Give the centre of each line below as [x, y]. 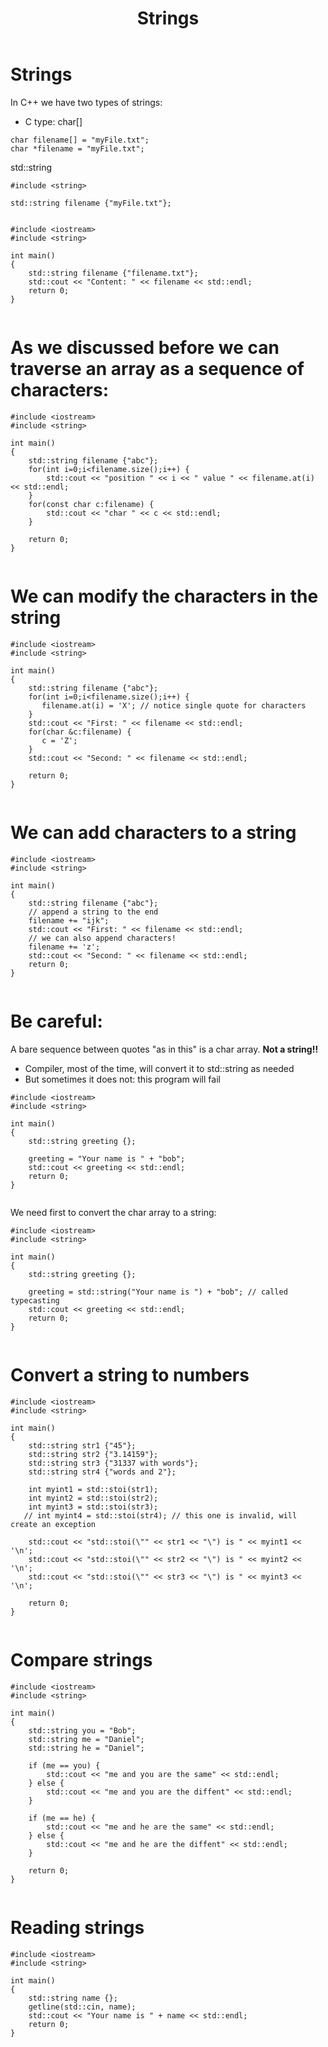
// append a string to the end [93, 912]
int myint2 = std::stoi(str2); [93, 1498]
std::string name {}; [73, 1998]
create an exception [53, 1524]
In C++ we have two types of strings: [86, 102]
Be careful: [56, 1021]
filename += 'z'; [64, 947]
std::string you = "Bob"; [82, 1730]
